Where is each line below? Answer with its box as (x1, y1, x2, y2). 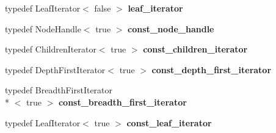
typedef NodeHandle (5, 22, 81, 35)
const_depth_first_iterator (151, 63, 272, 76)
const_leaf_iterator (126, 116, 212, 129)
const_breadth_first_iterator (58, 95, 187, 108)
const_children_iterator (143, 43, 248, 56)
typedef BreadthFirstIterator (5, 84, 113, 96)
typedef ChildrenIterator (5, 43, 96, 56)
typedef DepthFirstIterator (5, 63, 106, 76)
